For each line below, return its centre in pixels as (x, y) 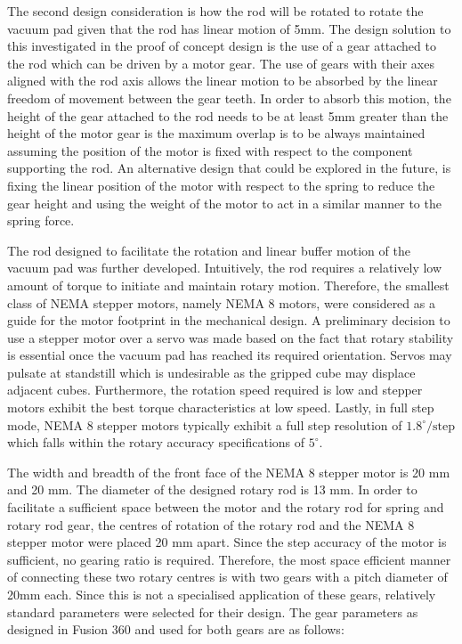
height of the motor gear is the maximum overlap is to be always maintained (216, 133)
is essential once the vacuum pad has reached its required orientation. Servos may (230, 355)
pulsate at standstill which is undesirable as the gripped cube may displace (211, 372)
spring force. (41, 220)
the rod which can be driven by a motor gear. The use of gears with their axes (221, 63)
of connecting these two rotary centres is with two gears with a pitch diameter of (227, 577)
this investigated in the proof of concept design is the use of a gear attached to (222, 46)
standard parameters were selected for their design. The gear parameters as (213, 611)
